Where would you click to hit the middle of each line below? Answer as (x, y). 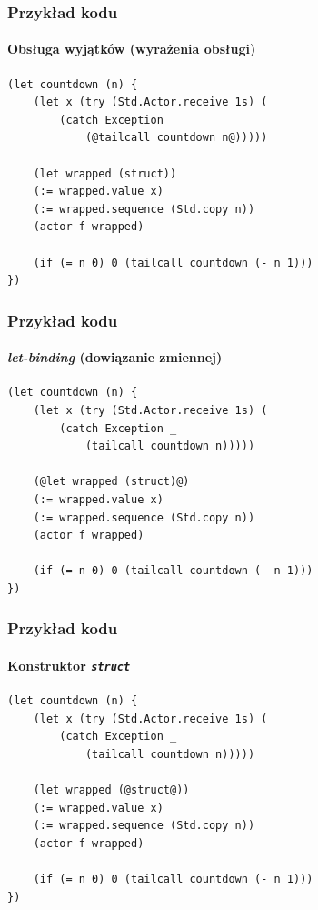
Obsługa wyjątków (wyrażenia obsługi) (132, 49)
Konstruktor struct (69, 665)
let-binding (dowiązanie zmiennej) (115, 357)
